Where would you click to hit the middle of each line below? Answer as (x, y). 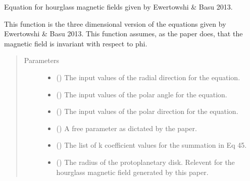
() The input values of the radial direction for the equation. (148, 77)
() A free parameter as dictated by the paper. (127, 128)
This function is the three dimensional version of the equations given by (115, 23)
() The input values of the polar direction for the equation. (147, 111)
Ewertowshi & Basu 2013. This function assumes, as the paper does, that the (123, 34)
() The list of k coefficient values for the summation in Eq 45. (152, 145)
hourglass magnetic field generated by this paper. (132, 172)
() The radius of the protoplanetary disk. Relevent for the (145, 162)
